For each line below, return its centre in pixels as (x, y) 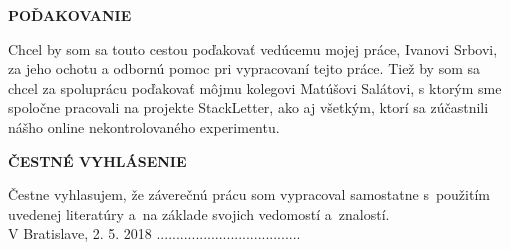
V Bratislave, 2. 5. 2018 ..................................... (154, 233)
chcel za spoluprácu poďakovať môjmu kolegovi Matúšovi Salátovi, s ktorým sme (255, 87)
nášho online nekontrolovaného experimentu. (144, 126)
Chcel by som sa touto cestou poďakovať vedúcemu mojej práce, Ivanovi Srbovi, (253, 48)
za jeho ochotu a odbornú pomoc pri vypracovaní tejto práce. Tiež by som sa (244, 68)
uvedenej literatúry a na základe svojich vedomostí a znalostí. (199, 213)
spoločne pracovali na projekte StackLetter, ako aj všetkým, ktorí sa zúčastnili (248, 107)
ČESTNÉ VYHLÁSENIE (97, 160)
